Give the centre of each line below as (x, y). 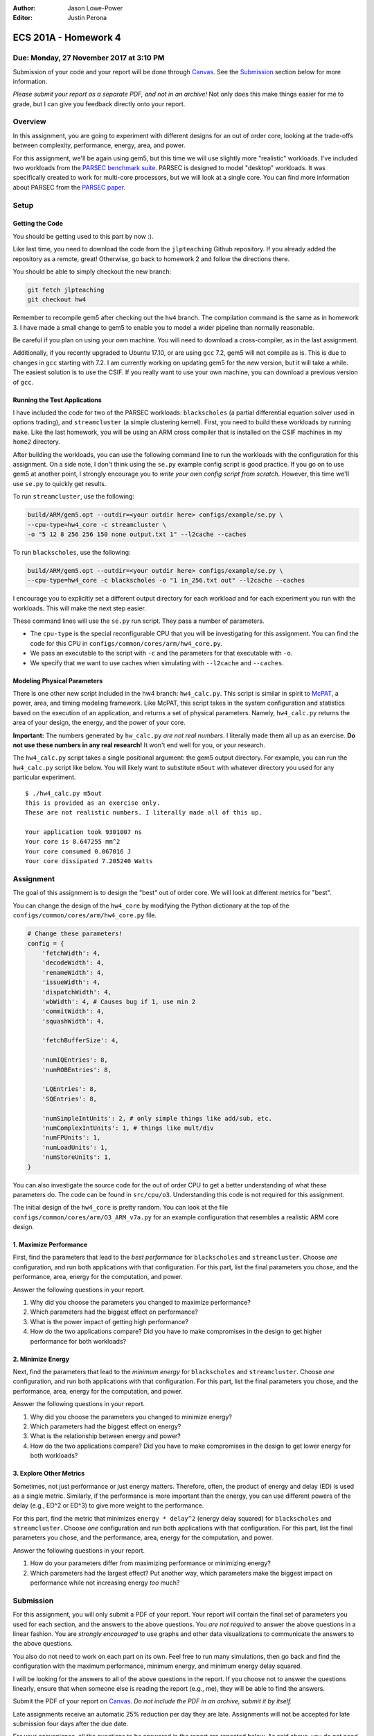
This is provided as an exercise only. (93, 803)
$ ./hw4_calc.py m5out (64, 793)
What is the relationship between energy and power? (106, 1436)
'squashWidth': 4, (73, 1021)
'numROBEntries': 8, (77, 1070)
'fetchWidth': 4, (71, 953)
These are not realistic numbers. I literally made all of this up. (144, 813)
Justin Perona (87, 18)
